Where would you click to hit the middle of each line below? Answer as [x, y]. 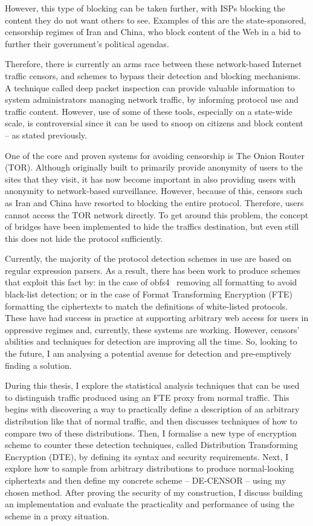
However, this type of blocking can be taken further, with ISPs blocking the [145, 8]
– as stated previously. [46, 135]
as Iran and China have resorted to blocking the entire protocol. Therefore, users [154, 202]
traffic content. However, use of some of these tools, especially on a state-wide [149, 111]
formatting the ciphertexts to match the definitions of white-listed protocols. [147, 306]
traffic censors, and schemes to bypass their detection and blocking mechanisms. [153, 75]
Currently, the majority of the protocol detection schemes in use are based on [148, 258]
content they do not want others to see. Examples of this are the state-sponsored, [156, 20]
